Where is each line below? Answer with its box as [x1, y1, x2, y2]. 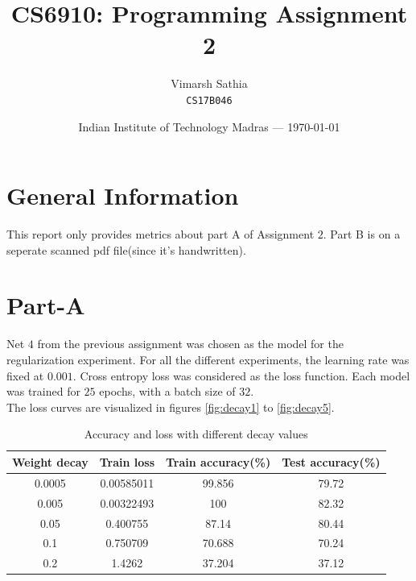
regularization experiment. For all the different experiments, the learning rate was [6, 351, 410, 367]
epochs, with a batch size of [99, 383, 236, 400]
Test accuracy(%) [282, 453, 381, 470]
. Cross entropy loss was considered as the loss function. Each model [72, 367, 410, 384]
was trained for [6, 383, 80, 400]
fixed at [6, 367, 44, 384]
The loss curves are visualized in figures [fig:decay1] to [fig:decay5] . [6, 398, 335, 415]
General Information [6, 179, 239, 212]
